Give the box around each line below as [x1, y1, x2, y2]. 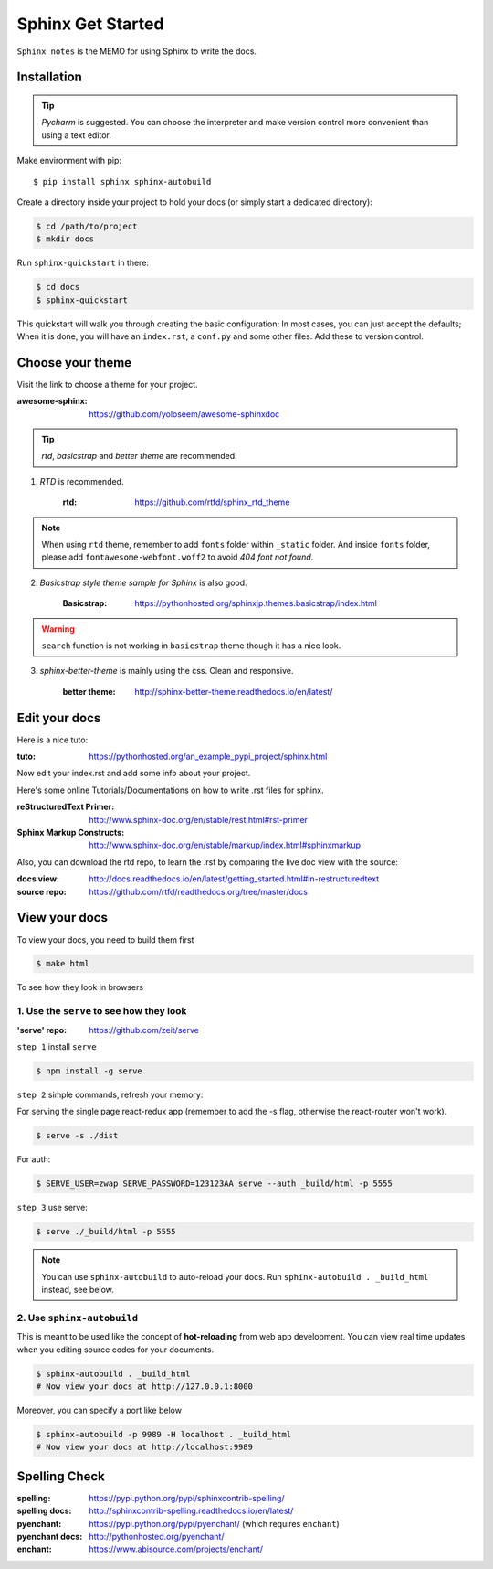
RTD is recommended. [39, 475, 124, 486]
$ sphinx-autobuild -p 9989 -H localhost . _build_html [36, 1429, 292, 1439]
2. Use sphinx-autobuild [16, 1311, 139, 1324]
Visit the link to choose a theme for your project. [16, 379, 198, 390]
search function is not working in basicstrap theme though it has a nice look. [41, 640, 341, 651]
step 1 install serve [16, 1041, 97, 1051]
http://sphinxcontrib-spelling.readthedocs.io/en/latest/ [89, 1505, 294, 1517]
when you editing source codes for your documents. [16, 1344, 215, 1355]
